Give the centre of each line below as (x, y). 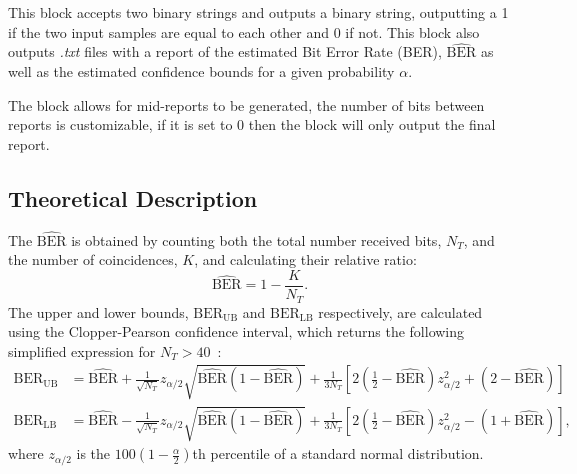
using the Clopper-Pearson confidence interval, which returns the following (236, 331)
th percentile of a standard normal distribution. (338, 453)
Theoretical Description (133, 197)
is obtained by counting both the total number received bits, (256, 239)
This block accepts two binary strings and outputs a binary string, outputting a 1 (258, 12)
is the (93, 453)
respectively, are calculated (400, 311)
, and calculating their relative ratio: (305, 259)
